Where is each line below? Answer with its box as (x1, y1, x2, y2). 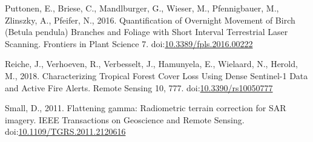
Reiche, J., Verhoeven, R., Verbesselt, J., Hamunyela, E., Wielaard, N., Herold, (5, 57, 298, 70)
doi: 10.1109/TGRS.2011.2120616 (5, 125, 126, 138)
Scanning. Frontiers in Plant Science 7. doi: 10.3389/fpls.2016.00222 (5, 37, 253, 50)
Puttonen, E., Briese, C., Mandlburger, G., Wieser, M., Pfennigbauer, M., (5, 2, 279, 14)
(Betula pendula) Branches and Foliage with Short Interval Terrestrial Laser (5, 25, 288, 38)
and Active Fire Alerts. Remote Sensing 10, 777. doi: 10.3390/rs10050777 (5, 81, 273, 94)
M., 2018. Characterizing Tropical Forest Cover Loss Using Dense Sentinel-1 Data (5, 69, 308, 82)
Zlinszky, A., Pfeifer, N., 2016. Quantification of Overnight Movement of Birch (5, 13, 295, 26)
